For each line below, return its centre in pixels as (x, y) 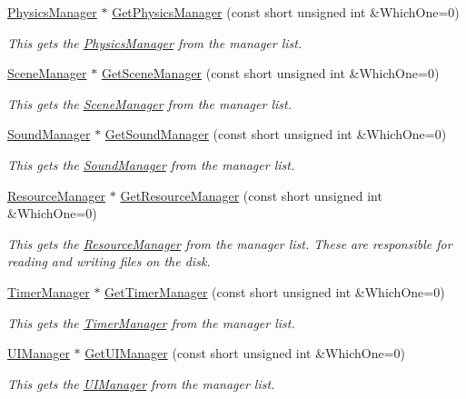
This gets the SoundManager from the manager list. (151, 164)
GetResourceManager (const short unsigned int (251, 195)
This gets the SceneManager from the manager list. (149, 103)
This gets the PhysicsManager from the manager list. (155, 42)
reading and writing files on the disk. (109, 261)
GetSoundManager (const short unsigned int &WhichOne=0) (276, 134)
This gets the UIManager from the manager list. (141, 383)
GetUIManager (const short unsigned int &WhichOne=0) (245, 353)
